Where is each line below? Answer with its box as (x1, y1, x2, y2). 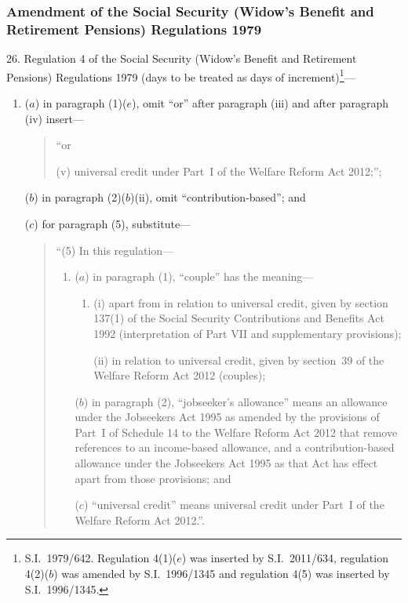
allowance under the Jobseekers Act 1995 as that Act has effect (75, 455, 378, 471)
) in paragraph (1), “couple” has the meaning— (85, 268, 314, 285)
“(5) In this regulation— (56, 242, 174, 258)
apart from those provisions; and (75, 470, 231, 486)
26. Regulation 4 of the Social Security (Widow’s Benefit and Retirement (6, 50, 357, 67)
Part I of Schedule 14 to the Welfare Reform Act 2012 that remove (75, 423, 398, 440)
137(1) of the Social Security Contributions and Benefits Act (93, 310, 384, 326)
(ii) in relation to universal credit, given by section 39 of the (93, 351, 384, 368)
